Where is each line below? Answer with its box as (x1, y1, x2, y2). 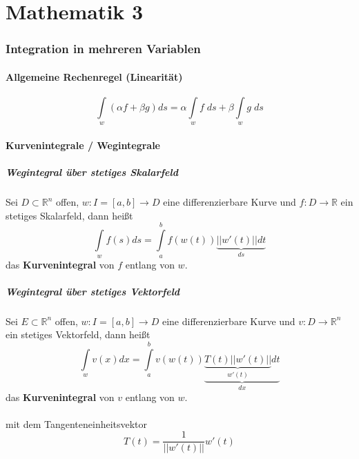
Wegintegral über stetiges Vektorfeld (6, 284, 180, 298)
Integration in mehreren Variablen (6, 40, 201, 57)
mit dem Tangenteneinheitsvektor (6, 416, 148, 431)
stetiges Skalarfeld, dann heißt (6, 208, 133, 222)
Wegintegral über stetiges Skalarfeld (6, 165, 178, 179)
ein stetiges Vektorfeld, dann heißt (6, 327, 151, 342)
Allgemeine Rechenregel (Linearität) (6, 69, 183, 84)
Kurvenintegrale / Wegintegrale (6, 138, 160, 152)
